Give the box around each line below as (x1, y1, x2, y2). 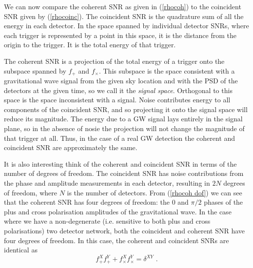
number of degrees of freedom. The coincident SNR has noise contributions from (4, 168, 244, 178)
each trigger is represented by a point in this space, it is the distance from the (4, 30, 237, 40)
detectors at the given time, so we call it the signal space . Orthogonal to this (4, 85, 233, 95)
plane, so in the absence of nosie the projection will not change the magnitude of (4, 123, 245, 133)
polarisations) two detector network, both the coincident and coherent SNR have (4, 225, 245, 235)
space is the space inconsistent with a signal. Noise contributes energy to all (4, 95, 231, 105)
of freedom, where (4, 187, 57, 197)
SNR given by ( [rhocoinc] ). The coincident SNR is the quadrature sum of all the (4, 11, 244, 21)
